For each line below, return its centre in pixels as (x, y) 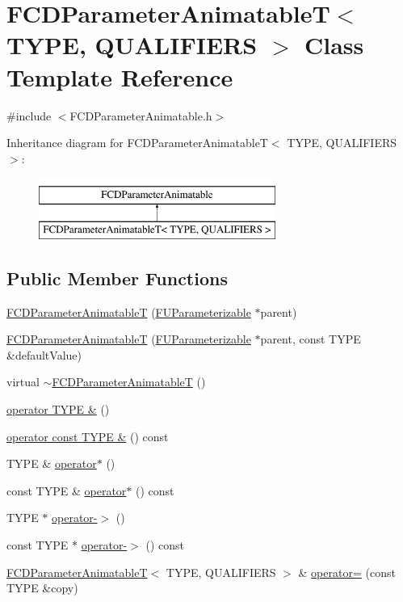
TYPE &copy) (42, 588)
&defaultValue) (44, 354)
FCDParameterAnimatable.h (141, 115)
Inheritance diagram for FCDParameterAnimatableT (137, 143)
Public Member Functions (117, 278)
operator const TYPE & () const (88, 436)
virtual (23, 382)
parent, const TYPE (311, 339)
